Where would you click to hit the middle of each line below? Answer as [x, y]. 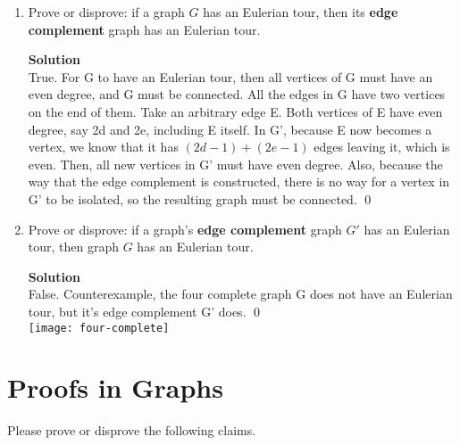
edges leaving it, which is [382, 147]
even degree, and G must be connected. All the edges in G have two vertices [237, 94]
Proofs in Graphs [115, 387]
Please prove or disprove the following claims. [132, 430]
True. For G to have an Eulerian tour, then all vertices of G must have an [230, 76]
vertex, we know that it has [103, 147]
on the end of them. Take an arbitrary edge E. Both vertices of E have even [235, 111]
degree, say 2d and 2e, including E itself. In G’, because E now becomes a [230, 129]
